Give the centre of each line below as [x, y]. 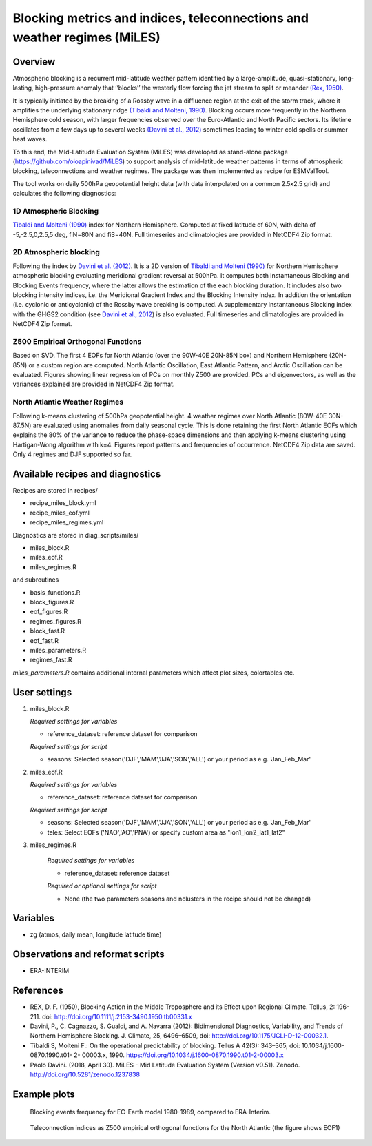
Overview [34, 62]
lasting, [23, 88]
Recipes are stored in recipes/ [55, 491]
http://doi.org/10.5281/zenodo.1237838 [85, 1074]
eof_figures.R [49, 612]
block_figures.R [52, 602]
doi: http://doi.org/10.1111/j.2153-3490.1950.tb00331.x [117, 1016]
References [38, 991]
